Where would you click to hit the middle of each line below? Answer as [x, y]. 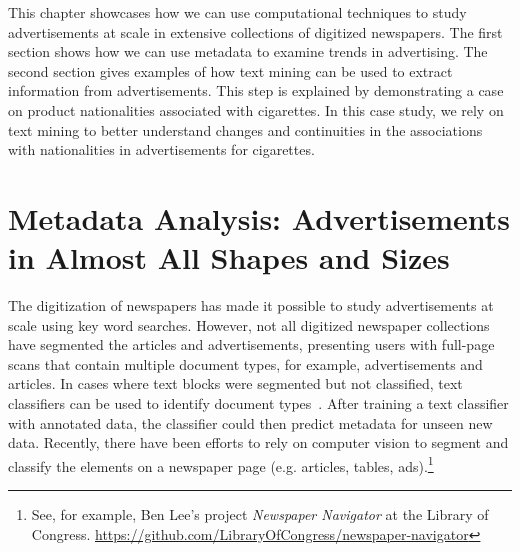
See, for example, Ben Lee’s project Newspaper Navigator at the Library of [260, 514]
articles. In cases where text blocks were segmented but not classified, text [235, 383]
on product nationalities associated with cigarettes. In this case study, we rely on [256, 109]
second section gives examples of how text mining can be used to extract [230, 70]
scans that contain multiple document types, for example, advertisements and [245, 363]
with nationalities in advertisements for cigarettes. [161, 149]
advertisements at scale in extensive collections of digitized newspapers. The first [255, 31]
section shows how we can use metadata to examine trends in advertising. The [248, 51]
